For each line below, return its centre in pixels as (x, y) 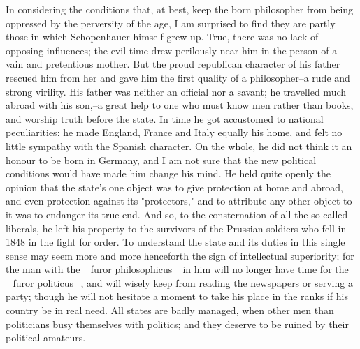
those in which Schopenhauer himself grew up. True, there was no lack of (162, 37)
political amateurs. (46, 337)
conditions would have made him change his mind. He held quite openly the (168, 173)
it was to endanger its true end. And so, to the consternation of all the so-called (177, 214)
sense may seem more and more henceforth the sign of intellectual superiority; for (180, 255)
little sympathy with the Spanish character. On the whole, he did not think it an (179, 146)
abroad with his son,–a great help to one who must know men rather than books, (180, 105)
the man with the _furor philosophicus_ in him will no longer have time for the (177, 269)
